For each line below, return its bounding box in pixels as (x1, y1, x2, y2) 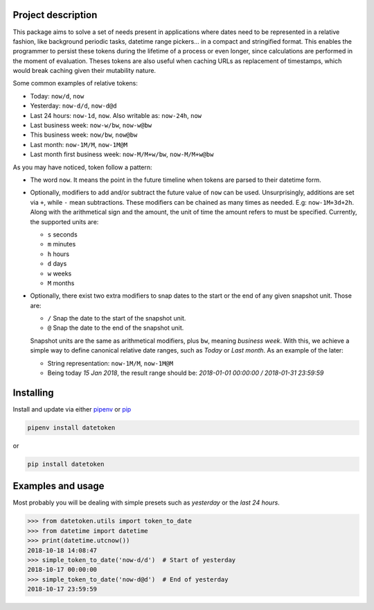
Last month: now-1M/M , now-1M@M (30, 140, 128, 149)
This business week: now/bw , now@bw (30, 130, 138, 139)
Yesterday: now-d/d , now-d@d (30, 101, 117, 110)
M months (47, 278, 75, 287)
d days (47, 260, 67, 268)
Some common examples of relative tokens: (12, 79, 139, 87)
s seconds (47, 230, 78, 239)
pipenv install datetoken (27, 423, 116, 432)
